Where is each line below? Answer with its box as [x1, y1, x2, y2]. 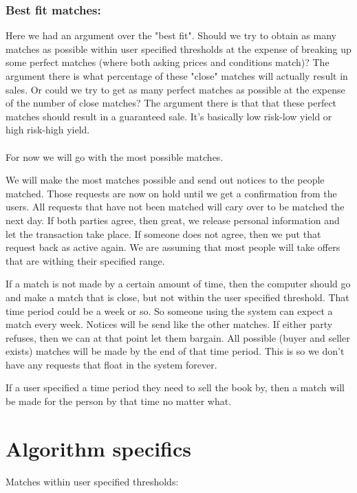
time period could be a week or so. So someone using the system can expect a [6, 303, 333, 318]
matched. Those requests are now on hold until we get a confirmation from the [6, 186, 337, 200]
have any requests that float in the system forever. [6, 357, 217, 371]
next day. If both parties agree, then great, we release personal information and [6, 212, 340, 227]
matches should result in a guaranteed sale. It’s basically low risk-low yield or [6, 109, 332, 123]
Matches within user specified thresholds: [6, 474, 179, 488]
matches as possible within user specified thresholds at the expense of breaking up [6, 41, 351, 56]
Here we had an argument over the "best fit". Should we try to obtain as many [6, 28, 336, 43]
